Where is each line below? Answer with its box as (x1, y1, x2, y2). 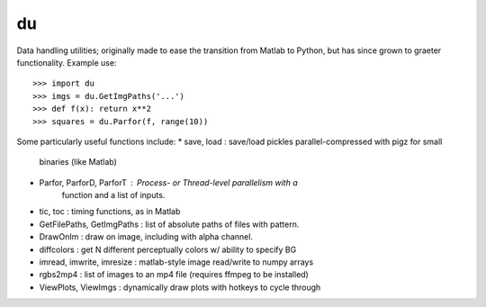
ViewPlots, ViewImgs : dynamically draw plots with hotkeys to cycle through (39, 282, 321, 293)
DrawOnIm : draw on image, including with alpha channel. (39, 231, 254, 242)
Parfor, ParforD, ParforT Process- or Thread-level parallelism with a (39, 176, 298, 188)
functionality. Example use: (16, 57, 117, 68)
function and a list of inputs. (61, 190, 166, 201)
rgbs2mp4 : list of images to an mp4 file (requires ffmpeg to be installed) (39, 269, 310, 280)
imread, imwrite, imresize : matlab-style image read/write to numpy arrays (39, 257, 314, 267)
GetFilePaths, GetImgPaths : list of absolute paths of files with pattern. (39, 219, 300, 230)
